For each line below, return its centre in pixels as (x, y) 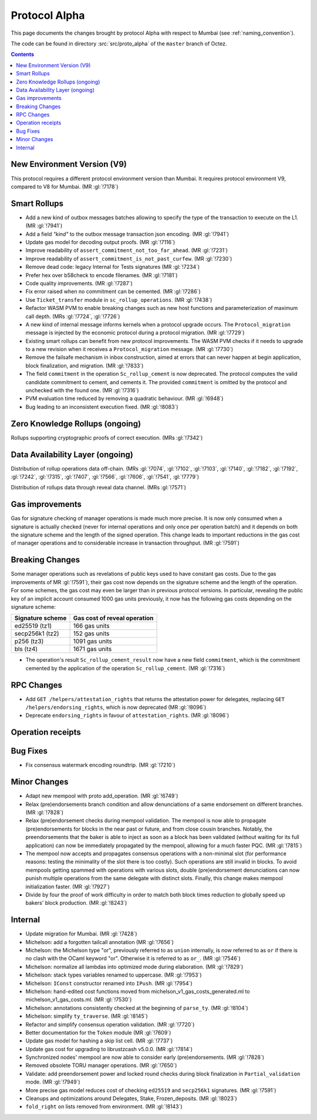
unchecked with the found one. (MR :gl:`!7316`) (82, 391)
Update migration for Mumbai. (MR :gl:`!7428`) (81, 934)
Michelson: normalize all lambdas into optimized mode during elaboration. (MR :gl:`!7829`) (134, 966)
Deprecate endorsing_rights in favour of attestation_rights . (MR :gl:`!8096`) (127, 715)
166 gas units (91, 626)
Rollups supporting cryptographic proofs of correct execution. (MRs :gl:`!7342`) (107, 438)
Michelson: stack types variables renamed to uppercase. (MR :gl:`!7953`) (114, 975)
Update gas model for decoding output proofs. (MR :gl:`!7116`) (100, 242)
